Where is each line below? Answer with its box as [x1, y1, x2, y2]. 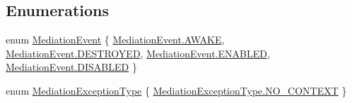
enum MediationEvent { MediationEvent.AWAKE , [6, 32, 225, 47]
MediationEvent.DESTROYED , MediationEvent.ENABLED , [6, 46, 270, 60]
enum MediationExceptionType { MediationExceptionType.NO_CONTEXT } [6, 83, 347, 97]
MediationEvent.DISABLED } [6, 60, 137, 74]
